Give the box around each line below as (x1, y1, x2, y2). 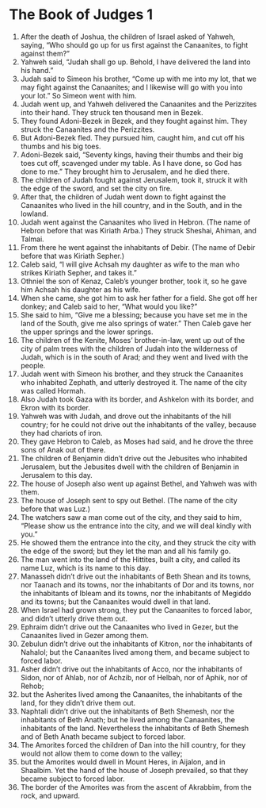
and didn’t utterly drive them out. (20, 614, 128, 623)
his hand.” (20, 65, 54, 75)
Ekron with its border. (20, 402, 90, 412)
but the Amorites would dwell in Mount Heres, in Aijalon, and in (20, 756, 226, 767)
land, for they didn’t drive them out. (20, 698, 136, 707)
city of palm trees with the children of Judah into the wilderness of (20, 344, 238, 353)
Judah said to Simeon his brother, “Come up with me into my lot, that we (20, 74, 256, 83)
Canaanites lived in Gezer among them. (20, 630, 150, 640)
